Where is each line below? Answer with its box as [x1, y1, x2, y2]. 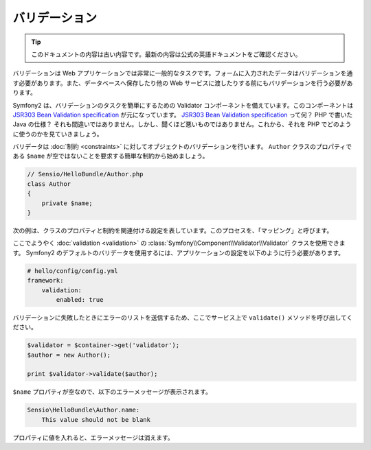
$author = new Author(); [27, 351, 111, 359]
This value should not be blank [41, 416, 151, 423]
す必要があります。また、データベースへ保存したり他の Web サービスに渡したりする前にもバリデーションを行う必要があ [12, 79, 353, 87]
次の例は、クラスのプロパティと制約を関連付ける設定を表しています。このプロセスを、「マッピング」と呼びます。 [12, 226, 333, 235]
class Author [27, 180, 71, 188]
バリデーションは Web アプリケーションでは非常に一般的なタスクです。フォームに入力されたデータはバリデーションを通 [12, 69, 353, 78]
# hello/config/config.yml [27, 267, 118, 274]
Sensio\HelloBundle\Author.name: [27, 406, 140, 414]
